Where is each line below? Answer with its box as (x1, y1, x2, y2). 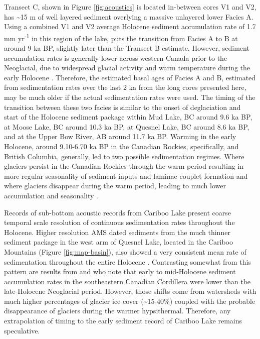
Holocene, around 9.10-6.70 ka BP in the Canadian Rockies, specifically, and (4, 141, 239, 151)
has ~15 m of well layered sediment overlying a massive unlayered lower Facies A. (4, 11, 253, 22)
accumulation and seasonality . (4, 190, 99, 200)
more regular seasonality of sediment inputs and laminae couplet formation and (4, 170, 248, 181)
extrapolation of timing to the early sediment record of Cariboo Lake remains (4, 315, 242, 326)
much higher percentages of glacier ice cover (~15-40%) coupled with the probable (4, 295, 255, 306)
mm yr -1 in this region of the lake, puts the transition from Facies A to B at (4, 31, 238, 43)
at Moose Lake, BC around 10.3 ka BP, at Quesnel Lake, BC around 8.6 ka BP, (4, 121, 249, 132)
